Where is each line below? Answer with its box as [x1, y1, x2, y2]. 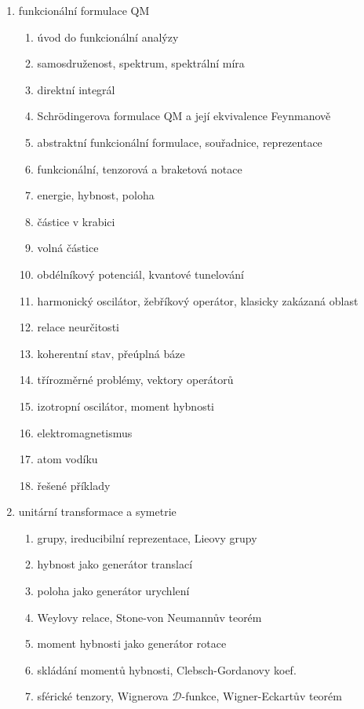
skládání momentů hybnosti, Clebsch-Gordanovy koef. [37, 661, 297, 678]
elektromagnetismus [37, 424, 133, 440]
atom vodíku [37, 451, 98, 467]
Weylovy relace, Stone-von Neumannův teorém [37, 608, 262, 625]
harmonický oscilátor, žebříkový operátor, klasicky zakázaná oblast [37, 292, 359, 309]
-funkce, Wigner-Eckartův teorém [181, 688, 342, 704]
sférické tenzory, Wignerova [37, 688, 169, 704]
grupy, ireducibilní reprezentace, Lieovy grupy [37, 529, 257, 546]
